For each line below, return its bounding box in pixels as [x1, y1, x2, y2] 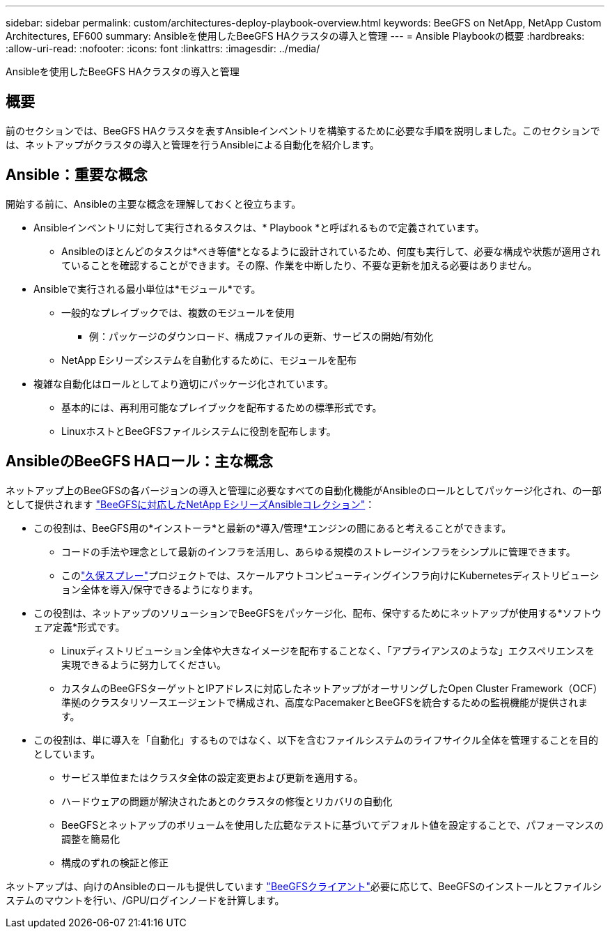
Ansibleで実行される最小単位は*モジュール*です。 [33, 282, 261, 295]
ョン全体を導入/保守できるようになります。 [61, 583, 259, 595]
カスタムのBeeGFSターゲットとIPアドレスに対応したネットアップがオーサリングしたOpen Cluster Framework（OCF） [61, 682, 603, 694]
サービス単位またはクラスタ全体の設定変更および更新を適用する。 [61, 771, 363, 783]
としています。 [33, 747, 101, 760]
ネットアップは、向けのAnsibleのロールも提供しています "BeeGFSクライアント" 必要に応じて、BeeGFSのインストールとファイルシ [6, 880, 602, 892]
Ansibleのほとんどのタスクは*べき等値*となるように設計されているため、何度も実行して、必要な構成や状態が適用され [61, 245, 601, 257]
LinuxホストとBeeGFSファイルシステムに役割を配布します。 [61, 424, 336, 437]
